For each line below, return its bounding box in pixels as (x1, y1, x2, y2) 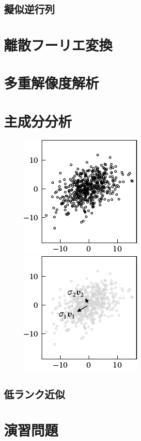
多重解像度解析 (4, 73, 99, 93)
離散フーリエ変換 (4, 35, 113, 54)
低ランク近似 (4, 387, 65, 402)
